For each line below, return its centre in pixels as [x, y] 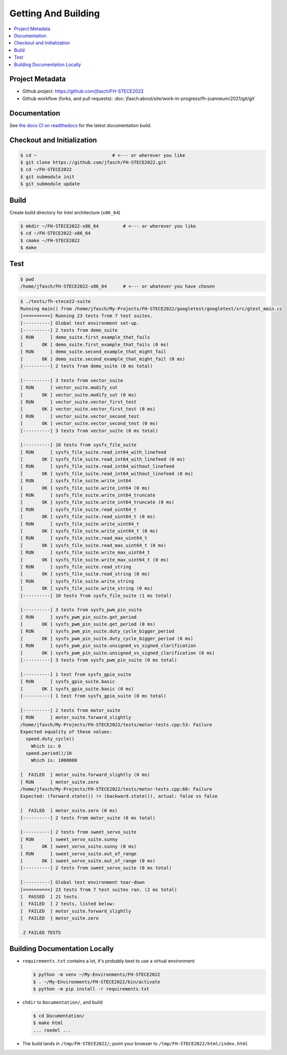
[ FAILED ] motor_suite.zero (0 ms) [69, 811]
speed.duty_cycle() [50, 739]
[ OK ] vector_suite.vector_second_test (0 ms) [89, 423]
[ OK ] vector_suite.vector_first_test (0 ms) [88, 409]
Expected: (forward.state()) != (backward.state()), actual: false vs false [119, 796]
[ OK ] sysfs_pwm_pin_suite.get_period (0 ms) [88, 624]
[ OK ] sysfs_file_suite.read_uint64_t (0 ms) [88, 517]
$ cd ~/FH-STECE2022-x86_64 [55, 233]
